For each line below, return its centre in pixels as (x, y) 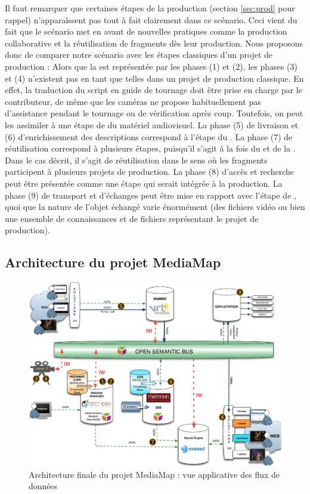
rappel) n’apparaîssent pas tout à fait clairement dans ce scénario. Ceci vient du (151, 19)
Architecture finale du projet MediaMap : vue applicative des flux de (154, 474)
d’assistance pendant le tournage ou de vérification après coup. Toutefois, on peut (154, 113)
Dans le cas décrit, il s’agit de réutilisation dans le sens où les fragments (136, 160)
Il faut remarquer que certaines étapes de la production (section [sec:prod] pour (150, 8)
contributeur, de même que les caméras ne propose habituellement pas (133, 101)
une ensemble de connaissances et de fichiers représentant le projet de (132, 218)
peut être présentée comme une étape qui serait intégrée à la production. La (144, 183)
